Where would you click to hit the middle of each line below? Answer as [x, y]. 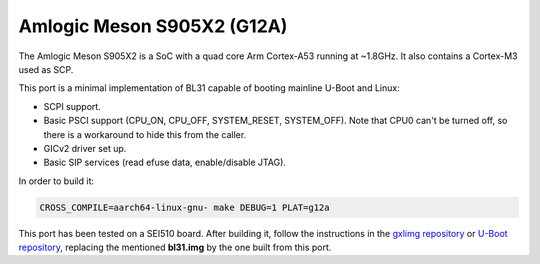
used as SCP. [46, 69]
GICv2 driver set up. [85, 148]
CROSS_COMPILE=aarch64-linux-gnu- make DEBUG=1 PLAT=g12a [184, 207]
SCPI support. [72, 106]
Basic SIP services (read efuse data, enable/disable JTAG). [165, 162]
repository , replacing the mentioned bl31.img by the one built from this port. [175, 247]
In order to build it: [56, 181]
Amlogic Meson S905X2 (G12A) [153, 26]
